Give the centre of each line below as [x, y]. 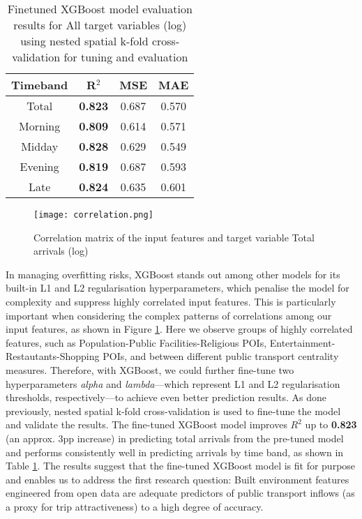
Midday [40, 146]
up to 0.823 [331, 424]
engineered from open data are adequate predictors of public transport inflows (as [180, 493]
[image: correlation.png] [93, 215]
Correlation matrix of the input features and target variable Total [174, 237]
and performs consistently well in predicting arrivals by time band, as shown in [175, 452]
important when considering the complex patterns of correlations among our [169, 315]
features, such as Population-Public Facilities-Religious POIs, [136, 342]
